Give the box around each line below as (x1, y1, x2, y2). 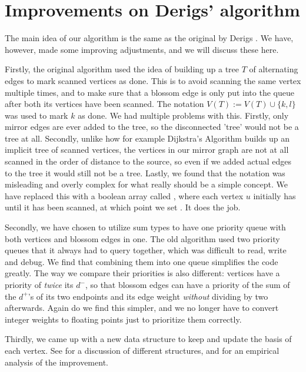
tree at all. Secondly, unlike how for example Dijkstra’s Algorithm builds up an (5, 132, 290, 144)
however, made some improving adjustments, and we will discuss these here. (5, 43, 279, 55)
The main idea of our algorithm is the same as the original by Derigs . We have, (5, 32, 294, 44)
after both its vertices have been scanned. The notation (5, 98, 204, 110)
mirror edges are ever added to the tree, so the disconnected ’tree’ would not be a (5, 120, 299, 133)
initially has (253, 189, 296, 202)
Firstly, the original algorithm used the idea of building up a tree (5, 63, 240, 75)
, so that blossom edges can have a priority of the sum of (85, 279, 290, 290)
